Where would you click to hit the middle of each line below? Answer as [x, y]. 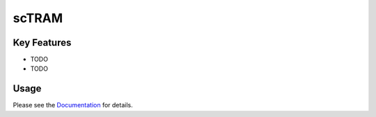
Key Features [42, 43]
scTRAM [38, 18]
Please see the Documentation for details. [73, 105]
